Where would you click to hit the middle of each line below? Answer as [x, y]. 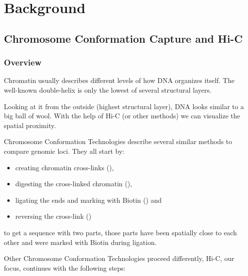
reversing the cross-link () [53, 216]
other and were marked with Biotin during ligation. [80, 242]
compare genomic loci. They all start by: [64, 151]
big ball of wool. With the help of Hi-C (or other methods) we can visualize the [122, 116]
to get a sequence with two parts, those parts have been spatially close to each [120, 232]
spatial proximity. [30, 125]
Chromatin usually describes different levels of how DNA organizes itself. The [119, 80]
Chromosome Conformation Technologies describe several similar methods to [118, 141]
